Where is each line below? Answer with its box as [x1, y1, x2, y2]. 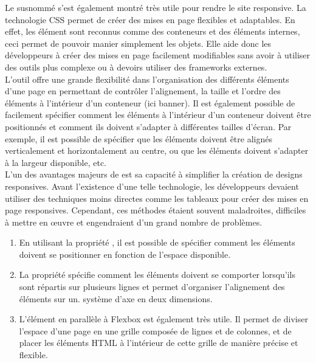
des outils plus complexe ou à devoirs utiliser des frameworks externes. [5, 60, 267, 73]
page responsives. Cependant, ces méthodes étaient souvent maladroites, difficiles [5, 204, 306, 216]
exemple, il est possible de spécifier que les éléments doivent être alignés [5, 132, 272, 145]
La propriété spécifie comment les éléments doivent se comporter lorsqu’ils [19, 268, 296, 281]
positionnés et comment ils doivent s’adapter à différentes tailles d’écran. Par [5, 120, 292, 133]
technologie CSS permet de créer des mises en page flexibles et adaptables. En [5, 13, 295, 26]
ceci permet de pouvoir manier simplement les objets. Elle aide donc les [5, 36, 272, 49]
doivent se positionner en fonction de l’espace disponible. [19, 247, 231, 260]
